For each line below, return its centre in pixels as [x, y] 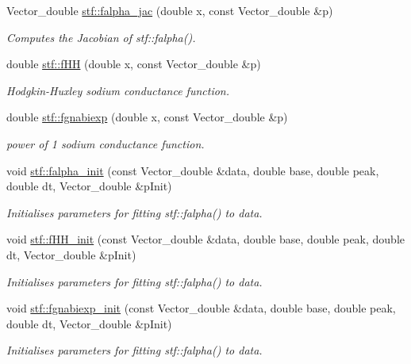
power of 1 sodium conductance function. [106, 143]
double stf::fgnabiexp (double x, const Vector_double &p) [147, 117]
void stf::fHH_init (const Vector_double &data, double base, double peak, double [206, 239]
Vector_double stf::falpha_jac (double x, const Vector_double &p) [170, 10]
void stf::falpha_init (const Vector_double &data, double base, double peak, [193, 170]
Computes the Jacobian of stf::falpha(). [101, 37]
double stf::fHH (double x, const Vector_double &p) [134, 64]
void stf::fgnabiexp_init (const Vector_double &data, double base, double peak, [201, 308]
